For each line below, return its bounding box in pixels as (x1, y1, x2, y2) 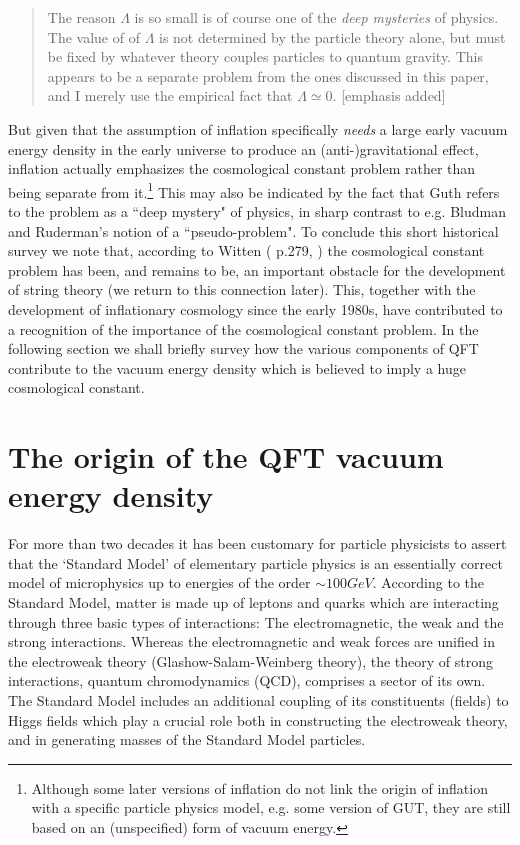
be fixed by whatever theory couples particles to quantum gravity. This (47, 46, 483, 67)
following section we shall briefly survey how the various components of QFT (8, 338, 479, 359)
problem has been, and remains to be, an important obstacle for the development (8, 259, 506, 280)
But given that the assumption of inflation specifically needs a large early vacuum (8, 118, 508, 139)
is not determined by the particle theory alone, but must (159, 26, 506, 47)
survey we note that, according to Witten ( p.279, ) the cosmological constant (8, 240, 485, 261)
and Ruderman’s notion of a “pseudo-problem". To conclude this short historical (8, 220, 499, 241)
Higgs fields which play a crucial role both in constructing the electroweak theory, (8, 709, 508, 730)
